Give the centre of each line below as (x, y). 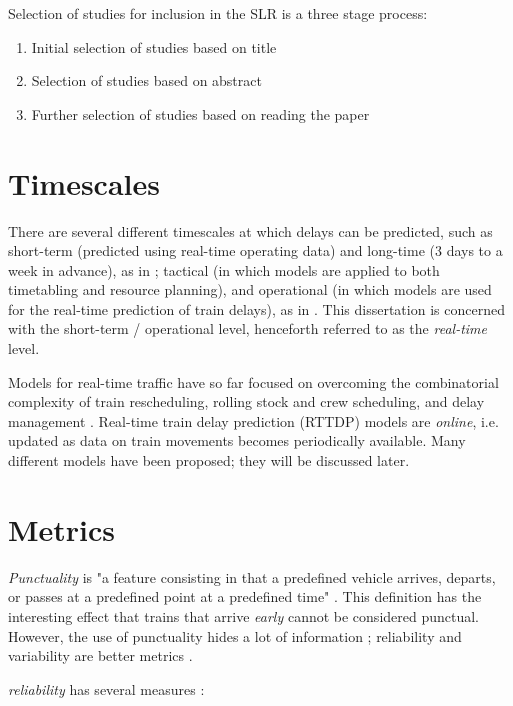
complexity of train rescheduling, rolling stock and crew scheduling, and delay (246, 401)
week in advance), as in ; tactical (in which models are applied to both (224, 269)
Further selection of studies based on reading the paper (200, 113)
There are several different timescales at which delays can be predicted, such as (250, 230)
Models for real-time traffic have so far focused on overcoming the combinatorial (253, 381)
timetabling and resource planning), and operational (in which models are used (250, 289)
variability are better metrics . (100, 655)
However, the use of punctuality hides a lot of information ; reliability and (235, 635)
